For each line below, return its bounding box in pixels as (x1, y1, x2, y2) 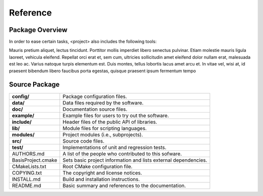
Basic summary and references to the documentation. (62, 182, 186, 189)
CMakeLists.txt (12, 163, 46, 170)
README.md (12, 182, 41, 189)
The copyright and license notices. (62, 169, 142, 176)
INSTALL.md (12, 176, 41, 182)
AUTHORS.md (12, 150, 45, 157)
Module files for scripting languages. (62, 125, 147, 131)
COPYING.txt (12, 169, 42, 176)
